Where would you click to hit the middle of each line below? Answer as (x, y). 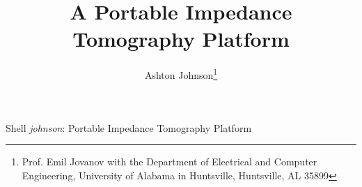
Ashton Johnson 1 (181, 74)
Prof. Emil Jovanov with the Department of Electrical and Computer (170, 162)
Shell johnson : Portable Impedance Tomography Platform (129, 127)
